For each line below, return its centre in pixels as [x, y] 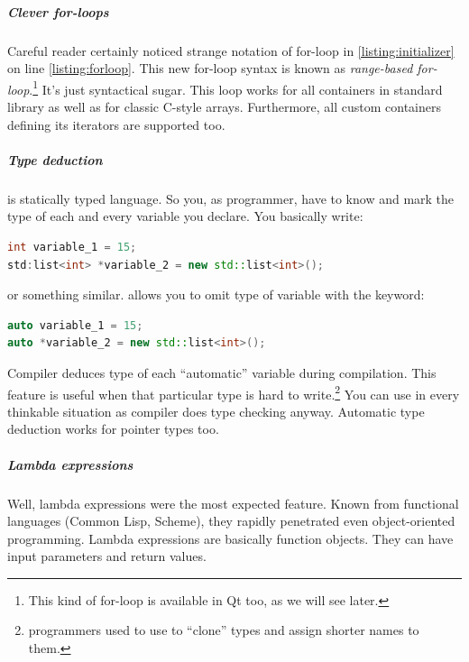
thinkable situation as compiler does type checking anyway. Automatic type [216, 411]
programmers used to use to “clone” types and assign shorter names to [224, 630]
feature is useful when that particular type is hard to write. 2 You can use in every [234, 392]
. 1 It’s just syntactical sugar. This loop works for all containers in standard [236, 87]
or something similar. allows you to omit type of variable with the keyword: [216, 294]
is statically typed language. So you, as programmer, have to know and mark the [231, 198]
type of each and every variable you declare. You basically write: [185, 216]
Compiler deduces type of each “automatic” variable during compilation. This [222, 372]
